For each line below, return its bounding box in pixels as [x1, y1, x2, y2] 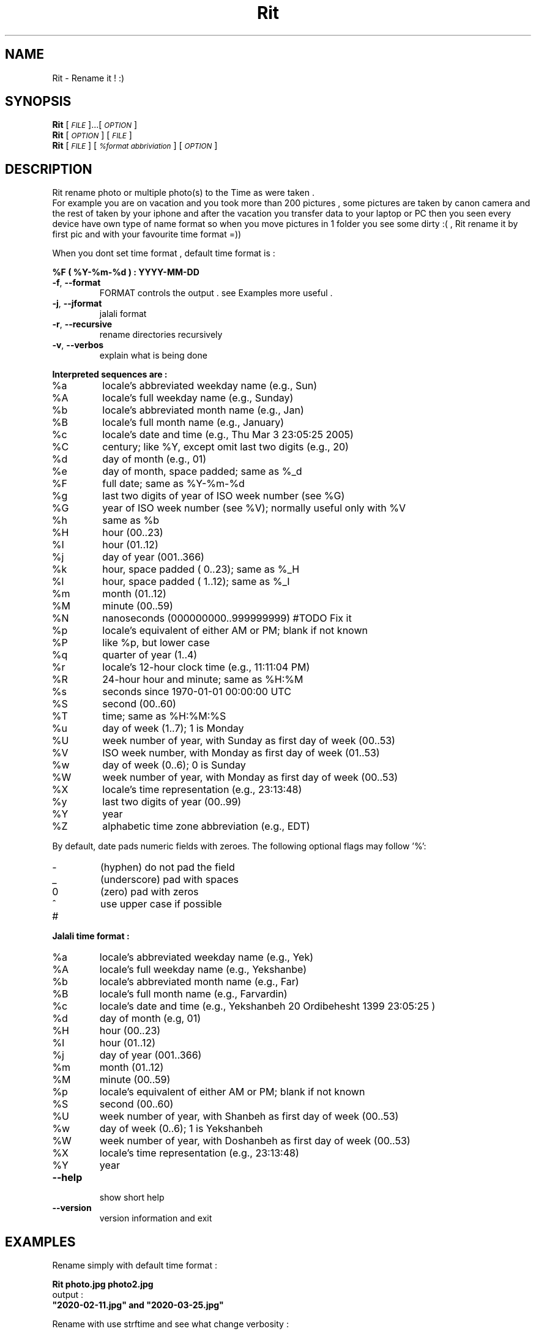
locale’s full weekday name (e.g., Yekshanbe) [99, 963, 307, 976]
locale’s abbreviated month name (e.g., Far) [99, 975, 299, 988]
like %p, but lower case [102, 636, 210, 649]
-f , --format [52, 277, 101, 288]
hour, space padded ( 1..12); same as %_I [102, 575, 290, 588]
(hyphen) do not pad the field [100, 861, 235, 874]
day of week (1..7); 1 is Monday [102, 722, 244, 735]
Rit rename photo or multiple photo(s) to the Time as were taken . [52, 187, 315, 198]
